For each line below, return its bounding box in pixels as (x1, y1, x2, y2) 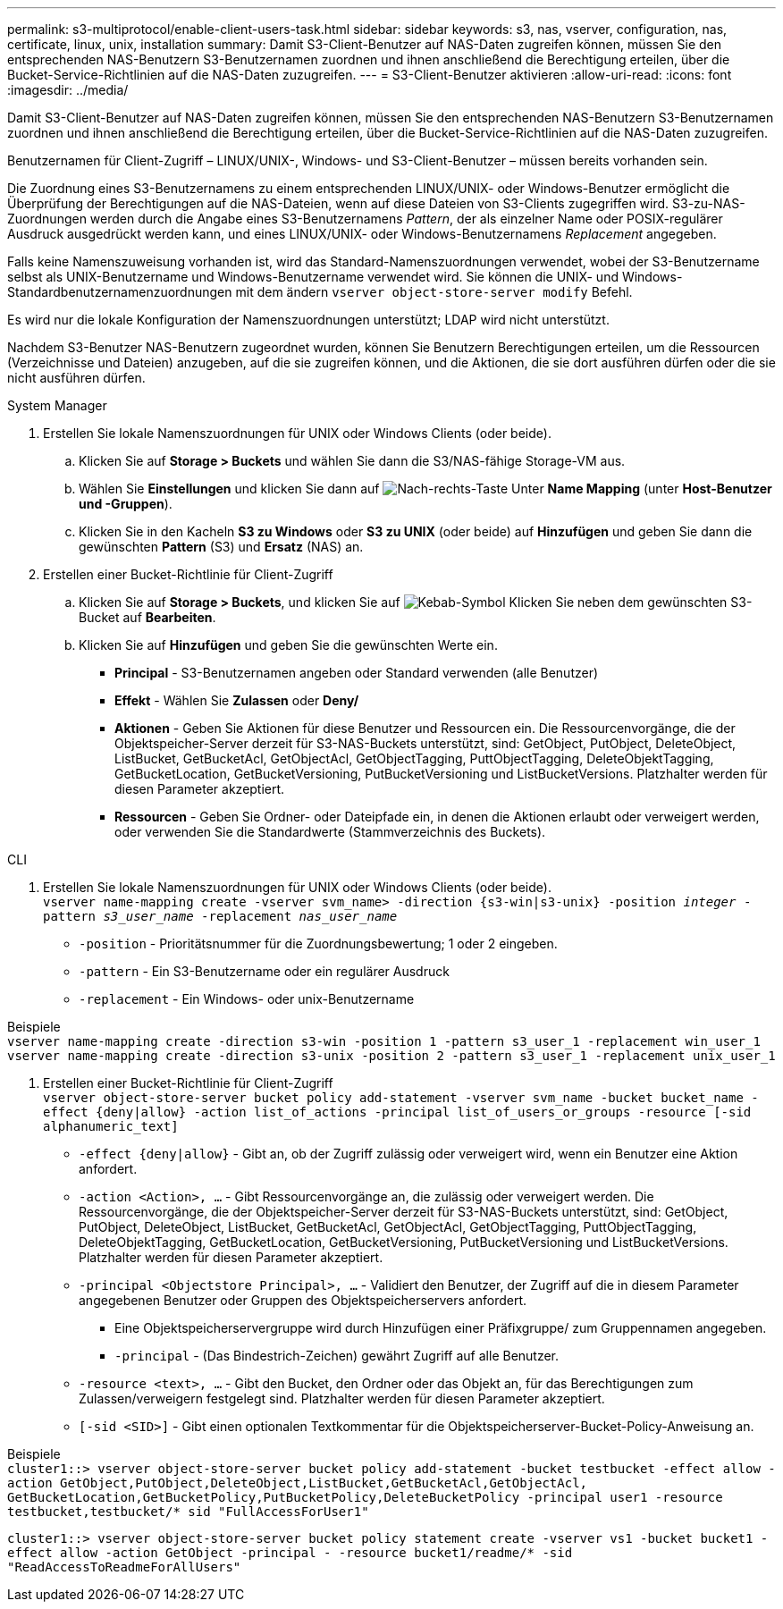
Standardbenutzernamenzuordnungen (7, 284, 232, 299)
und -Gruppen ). (79, 496, 173, 511)
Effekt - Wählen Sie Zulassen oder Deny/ (114, 693, 359, 708)
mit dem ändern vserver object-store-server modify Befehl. (235, 284, 633, 299)
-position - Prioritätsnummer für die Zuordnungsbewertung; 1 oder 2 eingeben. (79, 936, 558, 951)
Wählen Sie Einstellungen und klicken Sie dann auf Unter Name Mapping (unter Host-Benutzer (79, 481, 772, 496)
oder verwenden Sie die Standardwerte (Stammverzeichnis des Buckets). (114, 824, 546, 839)
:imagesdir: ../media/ (7, 82, 129, 97)
